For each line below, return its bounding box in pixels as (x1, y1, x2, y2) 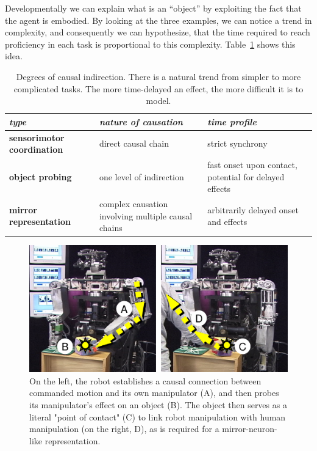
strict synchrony (207, 137, 268, 150)
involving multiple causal (99, 209, 193, 222)
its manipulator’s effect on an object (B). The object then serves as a (29, 398, 287, 411)
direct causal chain (99, 137, 169, 150)
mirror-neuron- (222, 422, 277, 435)
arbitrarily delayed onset (207, 203, 299, 216)
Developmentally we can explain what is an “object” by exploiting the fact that (5, 2, 302, 14)
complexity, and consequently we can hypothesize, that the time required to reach (5, 26, 310, 38)
